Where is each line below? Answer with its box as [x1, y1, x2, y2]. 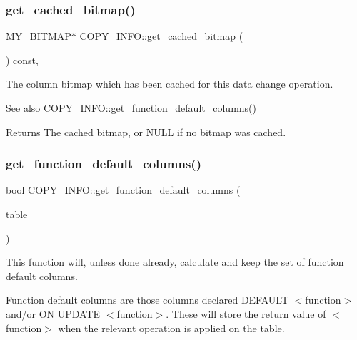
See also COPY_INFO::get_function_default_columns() [6, 101, 256, 115]
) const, [6, 52, 39, 67]
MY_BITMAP [6, 29, 71, 43]
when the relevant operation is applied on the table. [58, 320, 285, 335]
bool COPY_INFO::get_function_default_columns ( [6, 182, 241, 197]
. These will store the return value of [166, 306, 326, 321]
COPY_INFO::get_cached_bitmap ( [79, 29, 243, 43]
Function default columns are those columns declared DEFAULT [6, 292, 289, 307]
